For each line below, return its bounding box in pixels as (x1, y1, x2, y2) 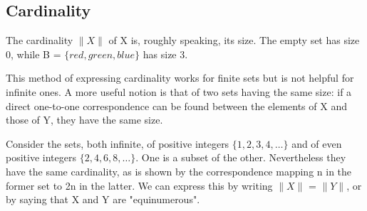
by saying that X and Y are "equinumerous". (6, 192, 200, 207)
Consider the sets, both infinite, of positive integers (6, 136, 229, 151)
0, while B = (6, 46, 61, 61)
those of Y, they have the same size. (6, 112, 163, 127)
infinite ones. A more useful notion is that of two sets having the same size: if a (6, 84, 352, 99)
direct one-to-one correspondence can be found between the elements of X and (6, 98, 347, 113)
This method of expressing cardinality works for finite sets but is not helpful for (6, 70, 354, 85)
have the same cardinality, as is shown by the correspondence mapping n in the (6, 163, 352, 178)
